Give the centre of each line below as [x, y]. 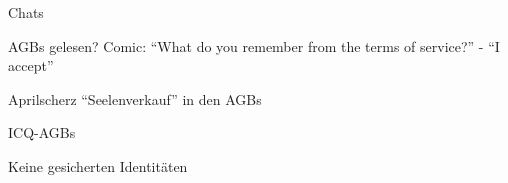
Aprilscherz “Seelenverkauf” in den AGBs [135, 98]
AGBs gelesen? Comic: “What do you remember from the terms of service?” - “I [254, 45]
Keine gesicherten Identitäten [98, 165]
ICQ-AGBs [42, 132]
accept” [31, 65]
